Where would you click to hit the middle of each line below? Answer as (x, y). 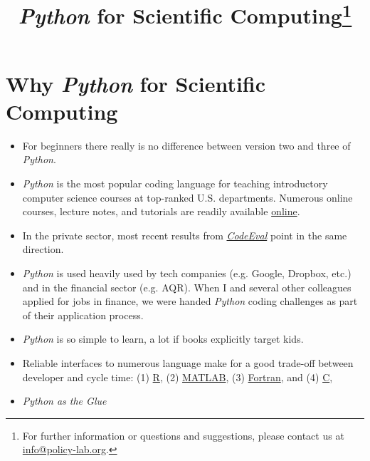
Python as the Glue (64, 401)
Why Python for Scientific (136, 83)
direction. (43, 249)
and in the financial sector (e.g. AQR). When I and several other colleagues (187, 287)
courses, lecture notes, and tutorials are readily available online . (161, 211)
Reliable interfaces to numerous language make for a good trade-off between (188, 362)
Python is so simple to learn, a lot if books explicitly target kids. (163, 339)
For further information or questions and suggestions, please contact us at (183, 435)
